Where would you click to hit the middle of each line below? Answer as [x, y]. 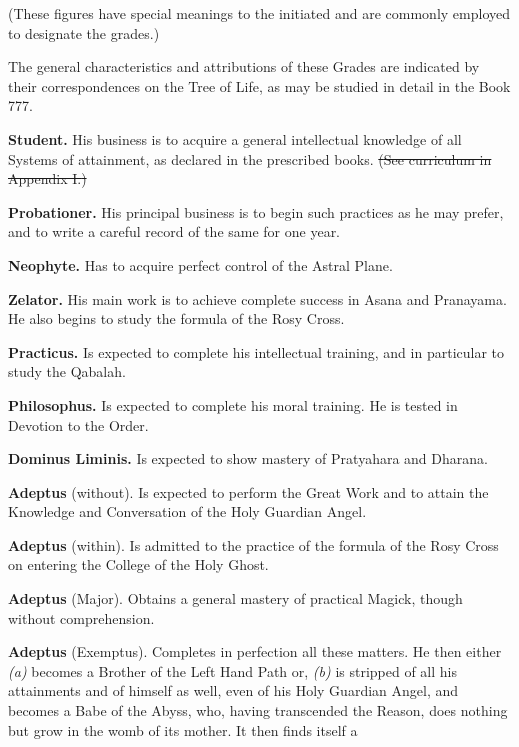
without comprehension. [81, 617]
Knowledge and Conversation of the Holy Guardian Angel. [187, 511]
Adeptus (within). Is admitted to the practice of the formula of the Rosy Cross [253, 544]
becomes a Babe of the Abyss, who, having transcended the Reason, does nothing [258, 710]
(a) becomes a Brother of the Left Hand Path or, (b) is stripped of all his [232, 670]
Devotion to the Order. [78, 424]
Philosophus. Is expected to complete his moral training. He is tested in [233, 404]
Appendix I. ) [47, 178]
